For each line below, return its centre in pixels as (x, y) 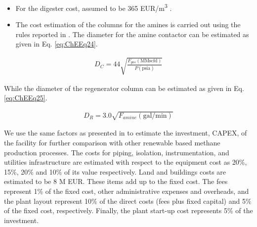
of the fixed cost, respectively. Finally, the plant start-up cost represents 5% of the (128, 210)
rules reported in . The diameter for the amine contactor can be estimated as (132, 34)
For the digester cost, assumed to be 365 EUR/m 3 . (94, 7)
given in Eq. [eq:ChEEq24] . (57, 44)
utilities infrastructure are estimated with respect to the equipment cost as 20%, (126, 162)
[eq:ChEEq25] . (26, 98)
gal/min (155, 115)
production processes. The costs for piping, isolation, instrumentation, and (117, 152)
